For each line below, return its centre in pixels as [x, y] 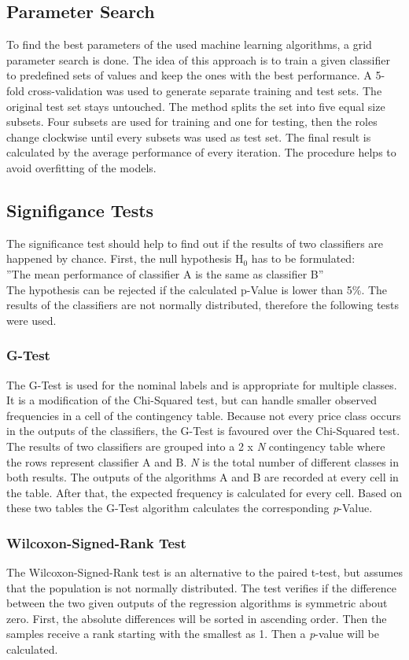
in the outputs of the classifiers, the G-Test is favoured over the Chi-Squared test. [203, 431]
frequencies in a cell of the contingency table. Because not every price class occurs [204, 415]
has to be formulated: [303, 258]
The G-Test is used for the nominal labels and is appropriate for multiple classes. [202, 384]
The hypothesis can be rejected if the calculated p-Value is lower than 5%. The [197, 289]
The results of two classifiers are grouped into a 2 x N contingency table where [196, 446]
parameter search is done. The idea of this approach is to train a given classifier [198, 59]
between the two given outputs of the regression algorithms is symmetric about [197, 603]
